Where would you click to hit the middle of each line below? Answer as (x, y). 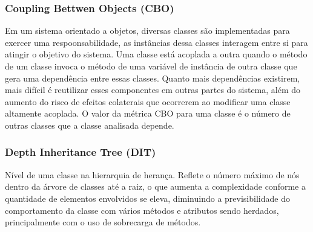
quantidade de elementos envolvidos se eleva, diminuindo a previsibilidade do (147, 198)
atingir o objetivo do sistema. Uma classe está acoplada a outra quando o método (156, 54)
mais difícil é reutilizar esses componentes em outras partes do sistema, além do (153, 90)
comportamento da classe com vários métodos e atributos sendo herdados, (142, 210)
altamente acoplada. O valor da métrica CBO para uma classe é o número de (148, 113)
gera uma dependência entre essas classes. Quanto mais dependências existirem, (153, 78)
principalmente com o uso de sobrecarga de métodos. (103, 222)
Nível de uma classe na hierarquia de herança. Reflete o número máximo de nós (152, 174)
